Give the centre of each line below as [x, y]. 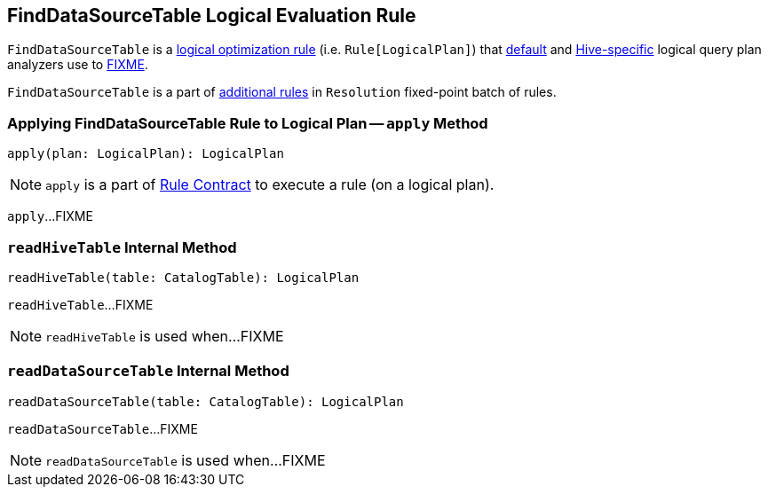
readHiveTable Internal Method [122, 247]
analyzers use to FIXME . [78, 65]
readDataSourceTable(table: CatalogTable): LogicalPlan [206, 401]
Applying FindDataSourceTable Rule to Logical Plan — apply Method [248, 123]
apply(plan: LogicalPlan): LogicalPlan [146, 154]
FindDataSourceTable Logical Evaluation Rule [212, 16]
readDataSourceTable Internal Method [148, 371]
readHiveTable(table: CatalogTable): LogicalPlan [183, 277]
